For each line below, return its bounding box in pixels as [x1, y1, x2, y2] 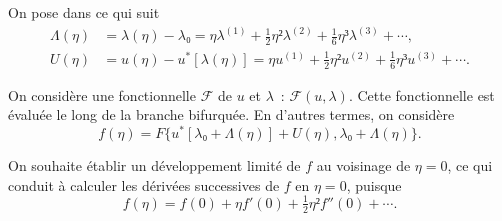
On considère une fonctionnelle [8, 84, 196, 105]
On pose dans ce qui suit [8, 2, 160, 22]
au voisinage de [316, 155, 411, 176]
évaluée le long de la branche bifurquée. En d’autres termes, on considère [8, 104, 455, 125]
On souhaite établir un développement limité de [8, 155, 301, 176]
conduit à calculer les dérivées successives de [8, 174, 280, 195]
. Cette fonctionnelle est [348, 84, 495, 105]
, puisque [346, 174, 402, 195]
